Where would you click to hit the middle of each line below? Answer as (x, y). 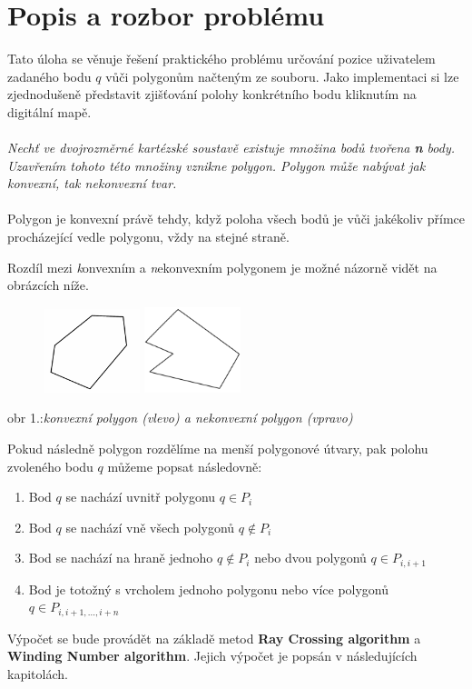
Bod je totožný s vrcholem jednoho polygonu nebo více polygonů (209, 589)
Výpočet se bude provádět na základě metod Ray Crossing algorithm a (214, 638)
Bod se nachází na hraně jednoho (121, 558)
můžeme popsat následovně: (185, 466)
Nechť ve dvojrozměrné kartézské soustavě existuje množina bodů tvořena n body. (231, 148)
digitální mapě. (49, 111)
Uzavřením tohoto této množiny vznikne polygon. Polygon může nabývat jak (216, 165)
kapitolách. (38, 674)
